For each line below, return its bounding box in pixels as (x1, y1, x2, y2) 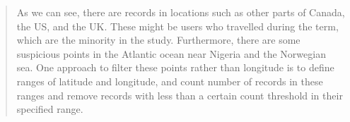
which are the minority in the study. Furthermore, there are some (16, 32, 301, 47)
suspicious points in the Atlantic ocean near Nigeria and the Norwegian (16, 46, 326, 61)
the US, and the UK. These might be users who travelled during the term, (16, 18, 339, 33)
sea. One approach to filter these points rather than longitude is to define (16, 60, 334, 75)
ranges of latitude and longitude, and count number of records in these (16, 73, 323, 88)
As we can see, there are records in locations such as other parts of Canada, (16, 5, 345, 19)
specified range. (16, 102, 83, 116)
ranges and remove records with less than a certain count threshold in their (16, 87, 343, 102)
